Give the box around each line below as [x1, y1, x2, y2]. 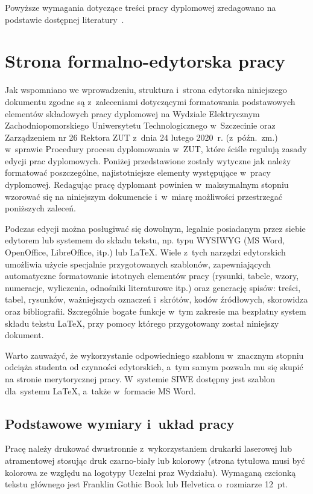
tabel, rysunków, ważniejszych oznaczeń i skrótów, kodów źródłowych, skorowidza [5, 293, 308, 306]
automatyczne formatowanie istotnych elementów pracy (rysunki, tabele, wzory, [5, 269, 299, 282]
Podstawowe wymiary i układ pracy [5, 414, 235, 432]
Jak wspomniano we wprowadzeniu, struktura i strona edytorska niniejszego [5, 83, 287, 96]
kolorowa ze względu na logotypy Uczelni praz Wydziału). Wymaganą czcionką [5, 466, 296, 478]
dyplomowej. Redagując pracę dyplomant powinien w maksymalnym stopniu [5, 178, 289, 191]
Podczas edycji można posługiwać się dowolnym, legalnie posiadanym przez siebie [5, 222, 306, 234]
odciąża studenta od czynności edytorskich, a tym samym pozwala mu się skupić [5, 361, 303, 373]
